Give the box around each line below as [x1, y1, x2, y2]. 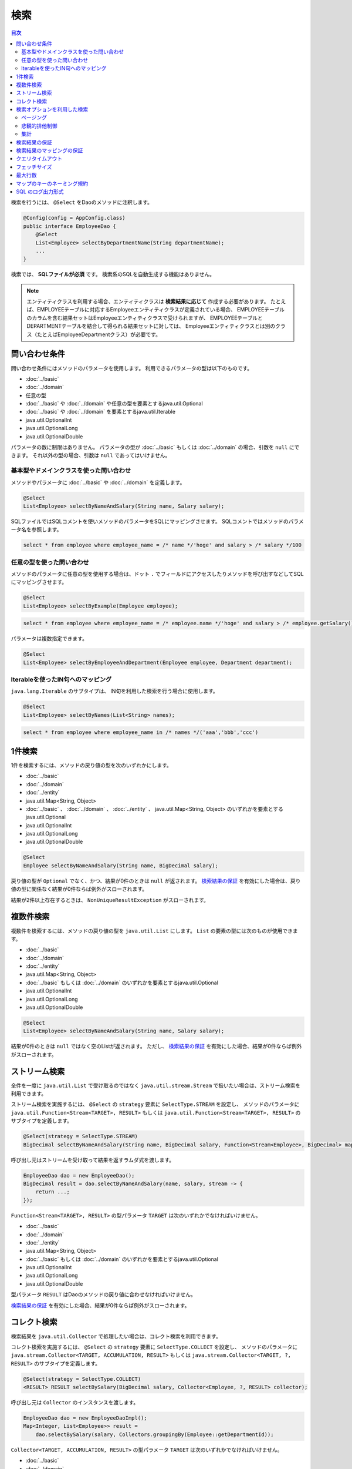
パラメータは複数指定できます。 [11, 635, 88, 642]
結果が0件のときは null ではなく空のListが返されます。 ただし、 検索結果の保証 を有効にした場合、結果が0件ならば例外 [11, 1043, 302, 1050]
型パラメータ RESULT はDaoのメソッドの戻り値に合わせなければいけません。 [11, 1291, 196, 1298]
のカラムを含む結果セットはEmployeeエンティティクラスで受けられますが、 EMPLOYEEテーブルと [26, 314, 263, 321]
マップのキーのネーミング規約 [16, 180, 88, 187]
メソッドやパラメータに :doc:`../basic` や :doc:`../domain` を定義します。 [11, 479, 185, 486]
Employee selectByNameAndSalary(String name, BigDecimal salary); [23, 862, 218, 869]
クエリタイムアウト [16, 155, 63, 162]
